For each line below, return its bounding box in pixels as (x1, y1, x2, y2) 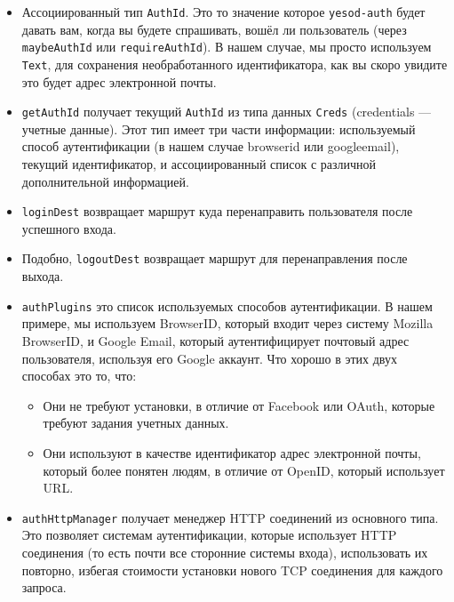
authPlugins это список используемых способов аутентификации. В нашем (21, 296, 433, 315)
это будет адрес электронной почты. (21, 72, 217, 91)
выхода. (21, 267, 64, 285)
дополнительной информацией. (21, 172, 189, 190)
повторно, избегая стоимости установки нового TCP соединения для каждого (21, 560, 443, 579)
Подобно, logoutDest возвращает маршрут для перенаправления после (21, 249, 408, 268)
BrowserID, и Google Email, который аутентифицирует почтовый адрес (21, 331, 410, 349)
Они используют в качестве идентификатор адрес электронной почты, (43, 443, 421, 462)
